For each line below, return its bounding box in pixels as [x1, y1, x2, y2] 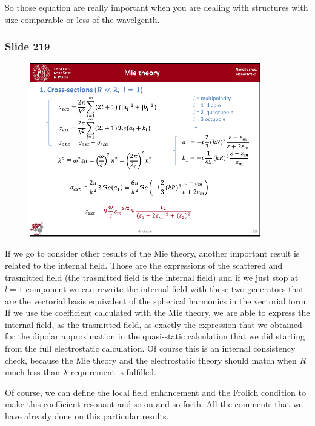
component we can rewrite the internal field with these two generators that [25, 283, 304, 295]
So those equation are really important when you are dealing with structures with [5, 1, 308, 13]
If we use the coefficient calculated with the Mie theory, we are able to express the [5, 306, 310, 319]
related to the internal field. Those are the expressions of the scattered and [5, 258, 283, 271]
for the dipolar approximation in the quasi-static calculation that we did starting [5, 330, 305, 342]
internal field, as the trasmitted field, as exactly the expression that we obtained [5, 318, 302, 330]
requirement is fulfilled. [70, 365, 156, 378]
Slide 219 [5, 39, 50, 54]
